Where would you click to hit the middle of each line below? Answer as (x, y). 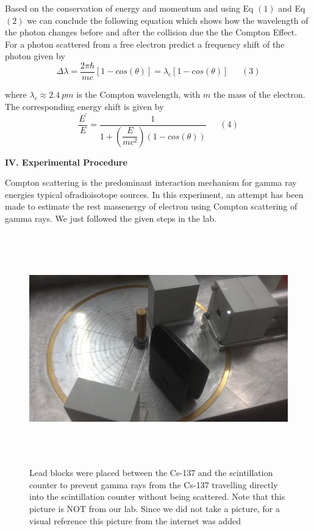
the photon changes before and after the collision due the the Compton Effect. (151, 32)
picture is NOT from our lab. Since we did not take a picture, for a (155, 508)
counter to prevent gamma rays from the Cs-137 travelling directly (154, 484)
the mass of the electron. (259, 94)
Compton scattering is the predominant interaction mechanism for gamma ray (151, 182)
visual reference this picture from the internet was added (135, 520)
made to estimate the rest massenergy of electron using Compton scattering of (151, 206)
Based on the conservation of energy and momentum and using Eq (129, 8)
